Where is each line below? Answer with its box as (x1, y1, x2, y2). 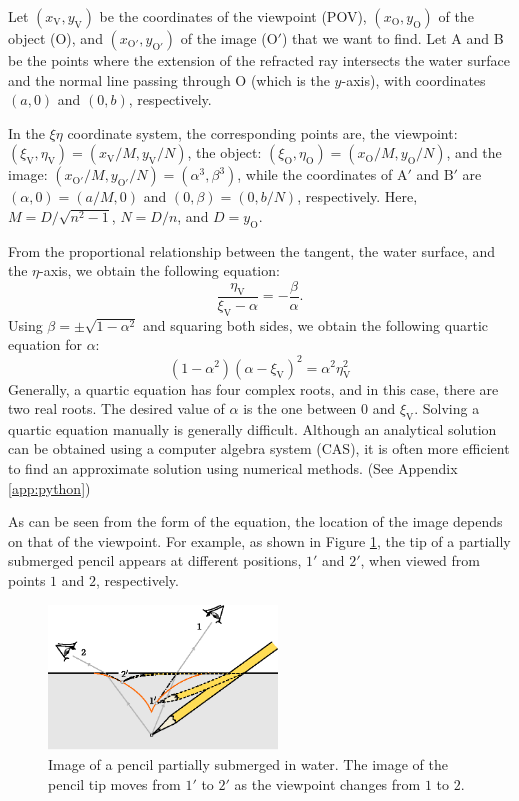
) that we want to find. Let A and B (281, 28, 504, 48)
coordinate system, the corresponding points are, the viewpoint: (67, 122, 458, 143)
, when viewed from (360, 550, 480, 571)
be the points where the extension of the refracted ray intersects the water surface (8, 50, 510, 70)
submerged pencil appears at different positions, (8, 550, 302, 571)
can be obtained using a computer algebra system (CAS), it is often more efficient (8, 438, 510, 459)
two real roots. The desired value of (8, 398, 225, 419)
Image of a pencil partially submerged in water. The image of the (48, 753, 448, 774)
